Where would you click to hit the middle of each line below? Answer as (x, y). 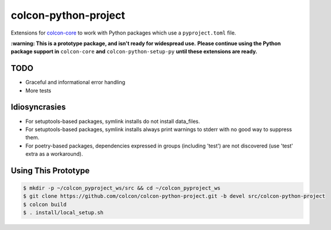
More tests (39, 90)
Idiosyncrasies (38, 107)
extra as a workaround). (54, 154)
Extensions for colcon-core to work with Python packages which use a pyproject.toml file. (123, 33)
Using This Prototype (50, 171)
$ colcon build (45, 204)
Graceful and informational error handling (75, 83)
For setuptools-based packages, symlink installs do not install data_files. (113, 121)
